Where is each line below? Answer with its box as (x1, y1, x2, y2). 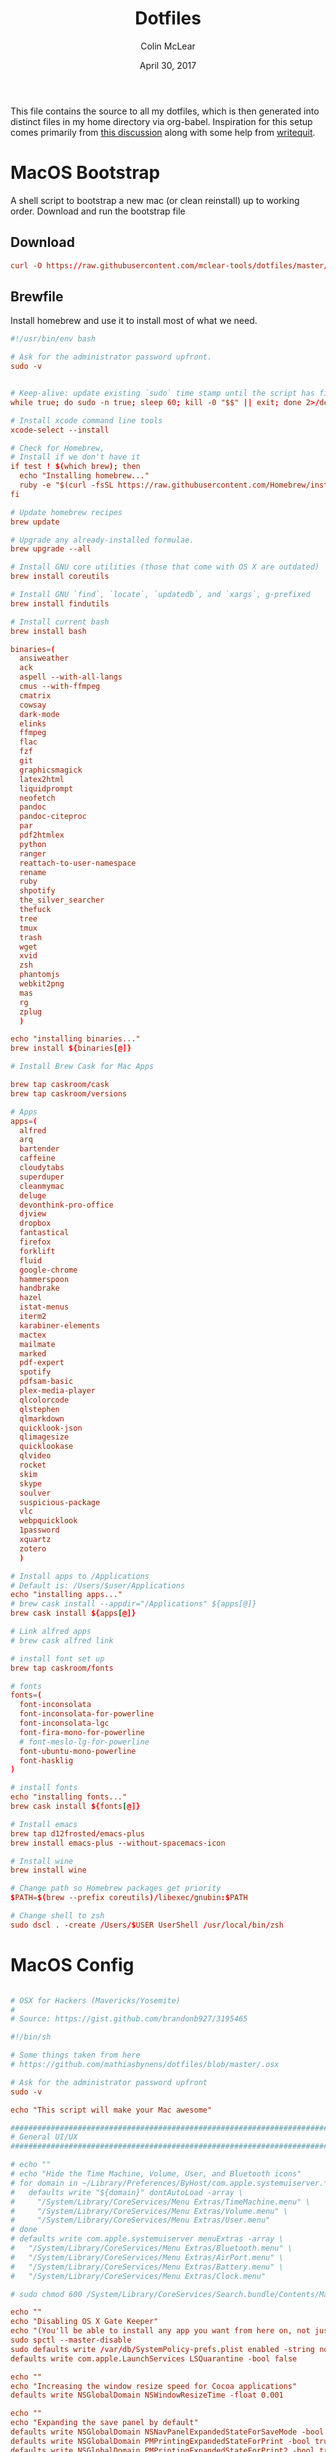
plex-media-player (19, 1386, 97, 1396)
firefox (19, 1237, 52, 1247)
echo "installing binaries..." (10, 1034, 141, 1044)
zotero (19, 1543, 47, 1554)
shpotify (19, 886, 56, 896)
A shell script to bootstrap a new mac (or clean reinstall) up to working (10, 194, 300, 206)
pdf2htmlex (19, 830, 65, 840)
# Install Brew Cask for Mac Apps (10, 1062, 155, 1072)
